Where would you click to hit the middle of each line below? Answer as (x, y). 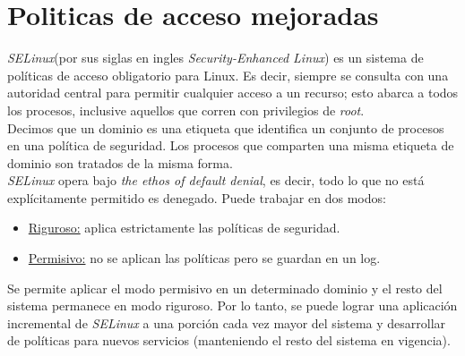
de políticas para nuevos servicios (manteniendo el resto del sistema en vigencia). (229, 340)
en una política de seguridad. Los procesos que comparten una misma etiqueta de (231, 145)
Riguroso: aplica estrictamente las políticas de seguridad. (184, 228)
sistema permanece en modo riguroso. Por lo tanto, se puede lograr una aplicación (232, 305)
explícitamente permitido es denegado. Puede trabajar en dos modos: (197, 197)
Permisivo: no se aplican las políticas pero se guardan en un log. (204, 258)
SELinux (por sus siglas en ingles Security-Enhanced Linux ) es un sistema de (215, 58)
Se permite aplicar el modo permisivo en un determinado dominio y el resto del (225, 288)
